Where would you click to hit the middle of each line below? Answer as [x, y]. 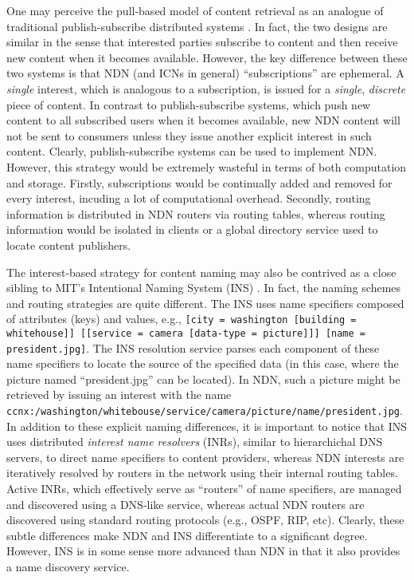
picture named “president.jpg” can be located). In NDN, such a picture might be [203, 379]
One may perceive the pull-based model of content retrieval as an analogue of [195, 10]
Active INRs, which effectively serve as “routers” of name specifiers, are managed [204, 489]
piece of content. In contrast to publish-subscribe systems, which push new [189, 104]
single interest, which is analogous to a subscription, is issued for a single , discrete [206, 88]
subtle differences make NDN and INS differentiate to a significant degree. [187, 535]
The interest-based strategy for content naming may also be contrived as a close [201, 272]
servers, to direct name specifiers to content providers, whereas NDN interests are [205, 457]
